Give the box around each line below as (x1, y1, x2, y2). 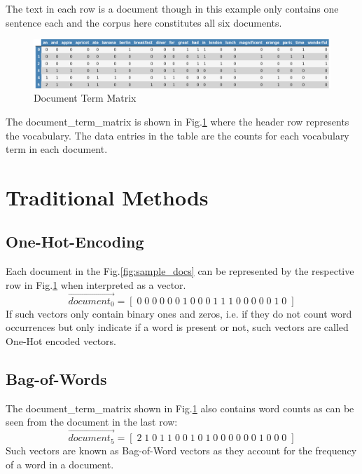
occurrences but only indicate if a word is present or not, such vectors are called (6, 320, 349, 334)
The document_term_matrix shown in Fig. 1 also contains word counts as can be (6, 400, 354, 415)
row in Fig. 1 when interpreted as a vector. (6, 277, 186, 292)
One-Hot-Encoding (6, 231, 144, 252)
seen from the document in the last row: (6, 414, 178, 429)
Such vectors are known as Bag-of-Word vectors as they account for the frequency (6, 443, 357, 458)
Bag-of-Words (6, 367, 107, 389)
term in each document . (6, 142, 108, 156)
